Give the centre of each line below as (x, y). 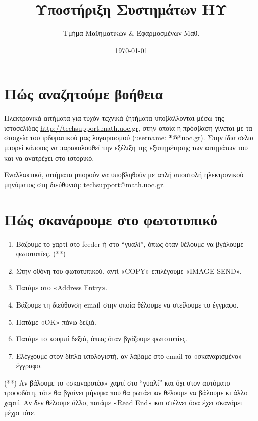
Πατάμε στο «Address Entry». (62, 288)
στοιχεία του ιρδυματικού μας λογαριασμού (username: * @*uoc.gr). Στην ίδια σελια (129, 138)
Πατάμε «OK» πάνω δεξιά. (56, 321)
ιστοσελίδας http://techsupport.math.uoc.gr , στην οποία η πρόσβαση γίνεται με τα (128, 127)
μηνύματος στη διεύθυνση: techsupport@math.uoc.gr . (85, 184)
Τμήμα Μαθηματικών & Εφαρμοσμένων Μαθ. (131, 33)
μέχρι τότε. (20, 412)
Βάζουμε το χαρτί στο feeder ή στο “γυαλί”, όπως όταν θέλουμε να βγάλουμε (130, 243)
